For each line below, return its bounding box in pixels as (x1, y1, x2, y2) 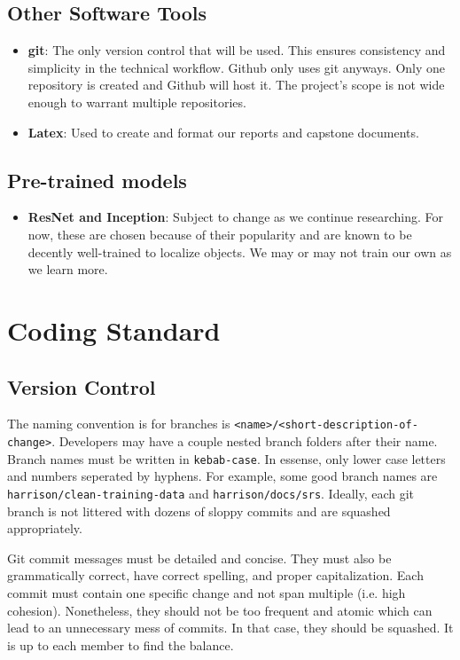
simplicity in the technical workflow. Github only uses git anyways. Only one (27, 58, 446, 76)
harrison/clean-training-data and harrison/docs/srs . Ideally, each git (7, 483, 415, 502)
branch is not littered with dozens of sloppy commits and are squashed (7, 501, 391, 520)
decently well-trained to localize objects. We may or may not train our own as (27, 242, 452, 261)
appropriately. (7, 519, 82, 538)
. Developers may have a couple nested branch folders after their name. (51, 431, 438, 450)
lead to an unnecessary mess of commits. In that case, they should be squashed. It (7, 618, 454, 637)
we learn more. (27, 260, 108, 279)
